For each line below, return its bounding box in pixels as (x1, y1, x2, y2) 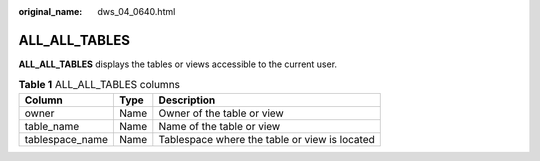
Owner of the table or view (158, 106, 284, 120)
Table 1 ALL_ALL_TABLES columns (18, 78, 180, 92)
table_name (24, 119, 80, 133)
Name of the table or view (158, 119, 281, 133)
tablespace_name (24, 132, 109, 146)
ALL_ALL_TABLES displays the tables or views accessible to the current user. (18, 58, 338, 70)
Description (158, 93, 216, 107)
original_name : (18, 6, 83, 17)
